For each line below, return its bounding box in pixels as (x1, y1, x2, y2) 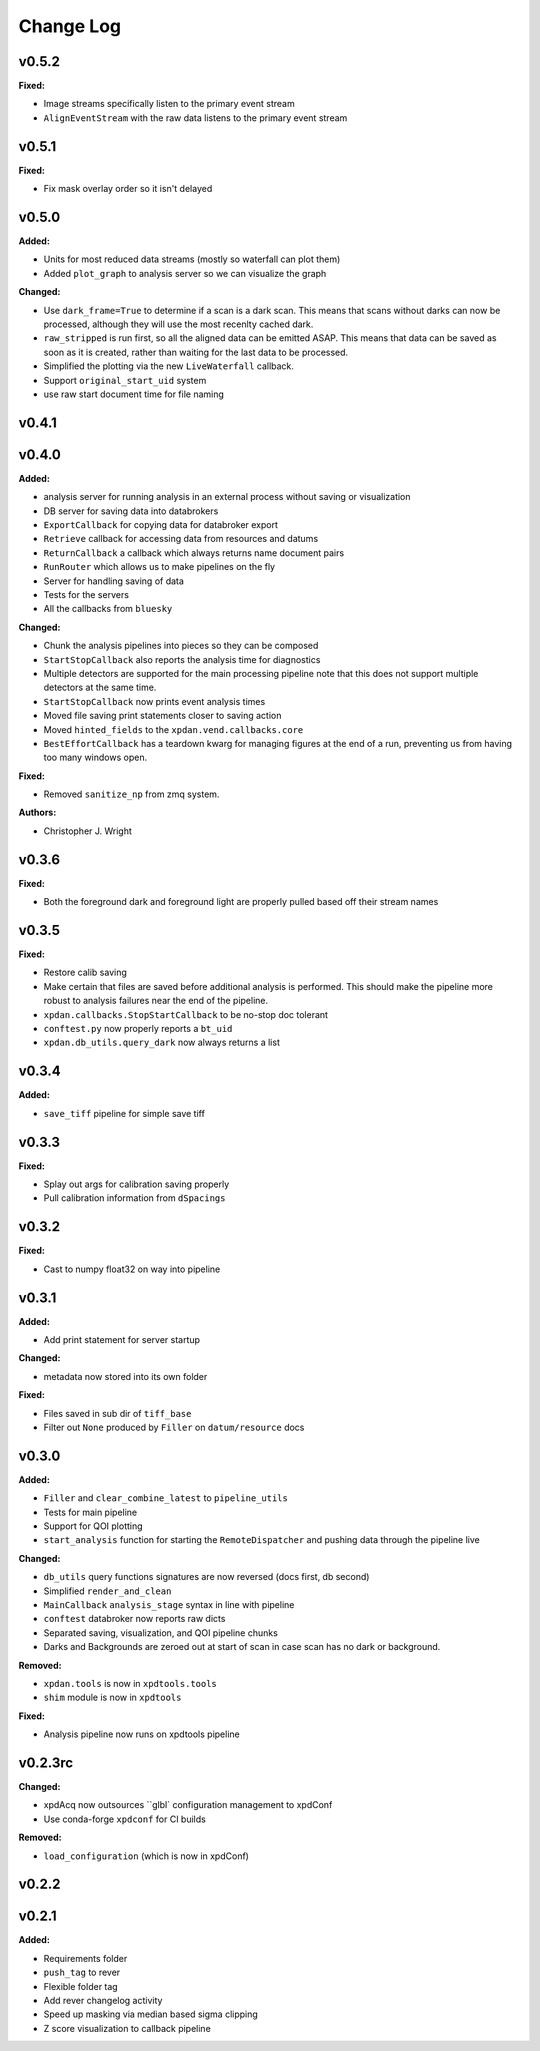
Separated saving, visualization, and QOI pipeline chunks (43, 1626, 279, 1639)
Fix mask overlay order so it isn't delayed (43, 183, 213, 195)
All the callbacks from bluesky (43, 603, 173, 615)
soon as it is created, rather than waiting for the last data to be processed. (43, 346, 349, 358)
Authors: (18, 806, 57, 819)
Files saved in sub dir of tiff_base (43, 1407, 192, 1419)
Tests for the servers (43, 589, 130, 600)
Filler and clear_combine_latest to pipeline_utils (43, 1492, 289, 1504)
